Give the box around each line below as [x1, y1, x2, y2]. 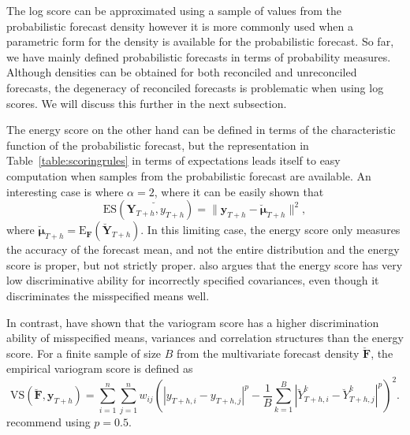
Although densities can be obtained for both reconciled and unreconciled [6, 64, 357, 80]
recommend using [6, 413, 91, 429]
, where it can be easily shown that [154, 183, 324, 199]
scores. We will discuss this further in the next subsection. [6, 95, 287, 111]
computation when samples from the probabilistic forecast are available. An [6, 167, 371, 184]
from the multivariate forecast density [177, 344, 360, 361]
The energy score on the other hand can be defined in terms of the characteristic [6, 121, 396, 138]
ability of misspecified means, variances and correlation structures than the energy [6, 329, 404, 346]
